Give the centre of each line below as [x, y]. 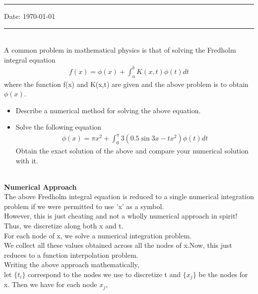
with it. [27, 160]
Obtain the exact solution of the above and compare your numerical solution [132, 150]
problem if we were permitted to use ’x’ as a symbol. [84, 206]
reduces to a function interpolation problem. [71, 255]
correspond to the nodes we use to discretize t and [104, 274]
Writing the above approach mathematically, [72, 264]
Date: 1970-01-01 [30, 16]
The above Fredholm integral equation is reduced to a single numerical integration [129, 196]
